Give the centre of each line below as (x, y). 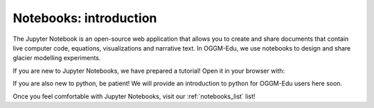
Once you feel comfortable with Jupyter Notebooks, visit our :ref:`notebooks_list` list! (134, 96)
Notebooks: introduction (85, 18)
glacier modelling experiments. (57, 58)
